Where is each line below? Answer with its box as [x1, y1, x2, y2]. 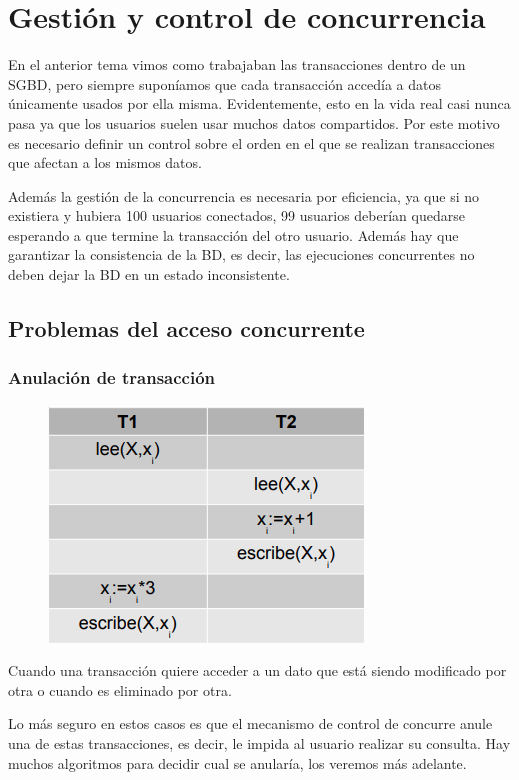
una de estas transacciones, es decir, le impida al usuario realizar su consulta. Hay [8, 733, 511, 754]
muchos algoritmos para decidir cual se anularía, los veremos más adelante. [8, 752, 467, 773]
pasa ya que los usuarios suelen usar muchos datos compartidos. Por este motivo [8, 112, 500, 133]
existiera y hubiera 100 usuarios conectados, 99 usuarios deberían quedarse [8, 205, 465, 226]
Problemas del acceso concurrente [8, 313, 365, 344]
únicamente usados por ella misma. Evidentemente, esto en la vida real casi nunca [8, 93, 511, 114]
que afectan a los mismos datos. [8, 152, 202, 173]
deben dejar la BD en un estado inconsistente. [8, 264, 290, 285]
